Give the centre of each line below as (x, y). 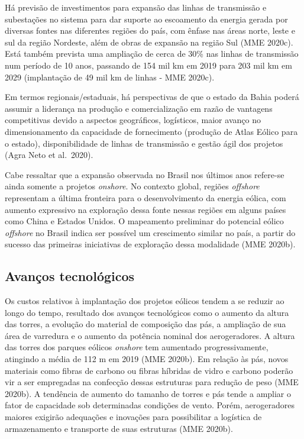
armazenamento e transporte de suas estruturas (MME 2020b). (119, 428)
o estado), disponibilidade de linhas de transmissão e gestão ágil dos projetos (144, 143)
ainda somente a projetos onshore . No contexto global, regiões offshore (132, 186)
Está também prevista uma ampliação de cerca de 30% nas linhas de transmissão (152, 54)
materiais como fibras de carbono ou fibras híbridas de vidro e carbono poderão (149, 370)
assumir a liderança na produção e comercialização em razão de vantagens (139, 108)
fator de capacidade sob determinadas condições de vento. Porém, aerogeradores (150, 405)
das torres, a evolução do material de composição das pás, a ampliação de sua (145, 324)
